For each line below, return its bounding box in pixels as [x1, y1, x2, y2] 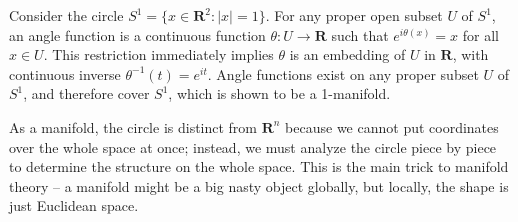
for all [462, 24, 499, 45]
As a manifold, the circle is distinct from [9, 116, 258, 137]
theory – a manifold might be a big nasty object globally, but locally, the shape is [9, 175, 509, 196]
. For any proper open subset [265, 5, 443, 25]
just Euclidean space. [9, 195, 139, 216]
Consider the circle [9, 5, 124, 25]
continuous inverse [9, 63, 121, 84]
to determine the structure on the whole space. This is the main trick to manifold [9, 156, 509, 177]
